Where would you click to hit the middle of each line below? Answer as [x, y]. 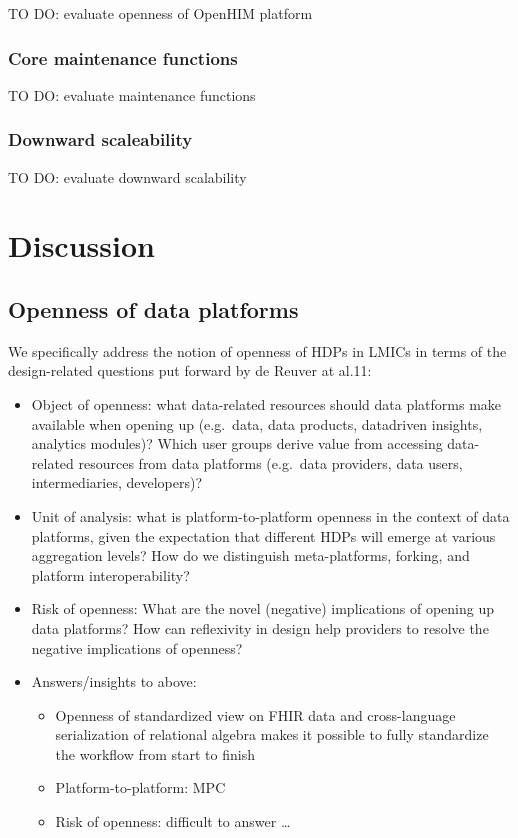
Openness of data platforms [153, 308]
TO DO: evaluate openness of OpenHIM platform [160, 13]
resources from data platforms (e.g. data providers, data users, [270, 462]
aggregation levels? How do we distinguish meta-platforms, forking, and [250, 555]
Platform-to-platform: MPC [140, 787]
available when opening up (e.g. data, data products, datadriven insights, [257, 423]
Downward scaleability [100, 139]
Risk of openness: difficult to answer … [173, 821]
